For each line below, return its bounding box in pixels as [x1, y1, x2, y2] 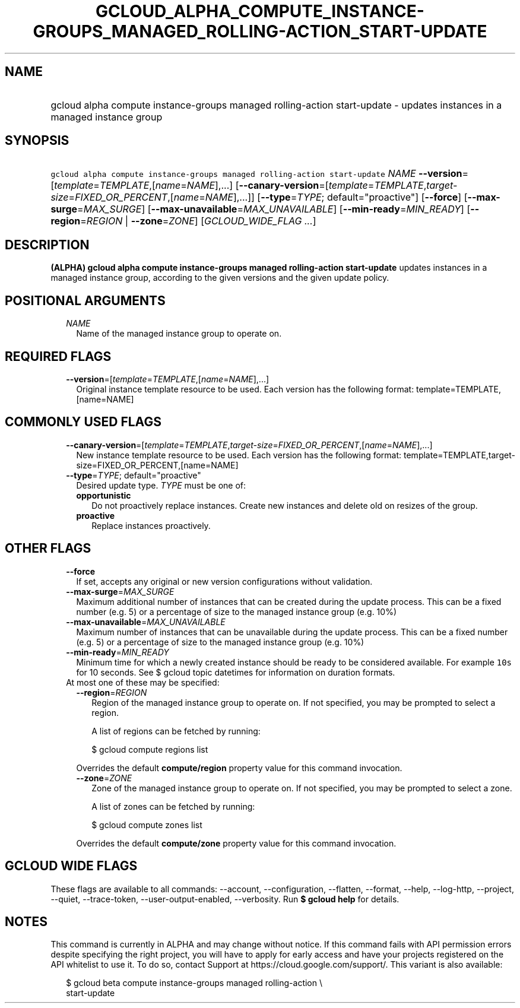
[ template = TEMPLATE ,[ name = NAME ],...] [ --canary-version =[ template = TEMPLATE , [50, 179, 427, 192]
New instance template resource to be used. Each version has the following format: [76, 449, 402, 460]
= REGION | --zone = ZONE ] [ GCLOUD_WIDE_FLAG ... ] [80, 215, 316, 227]
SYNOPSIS [5, 133, 69, 148]
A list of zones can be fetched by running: [91, 801, 255, 812]
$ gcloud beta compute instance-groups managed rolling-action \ [66, 978, 323, 988]
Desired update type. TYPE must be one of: [76, 480, 246, 490]
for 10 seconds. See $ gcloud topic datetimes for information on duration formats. [76, 667, 395, 677]
